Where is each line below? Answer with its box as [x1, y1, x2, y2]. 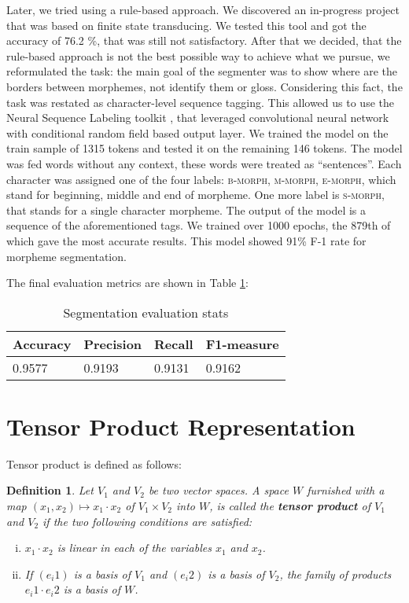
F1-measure [205, 334, 279, 353]
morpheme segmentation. [6, 248, 127, 264]
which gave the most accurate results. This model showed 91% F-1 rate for [6, 232, 367, 248]
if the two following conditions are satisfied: [42, 513, 252, 529]
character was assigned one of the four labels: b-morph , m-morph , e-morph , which [6, 171, 396, 187]
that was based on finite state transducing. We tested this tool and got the [6, 17, 367, 33]
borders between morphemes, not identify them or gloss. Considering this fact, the [6, 78, 403, 94]
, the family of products [279, 565, 392, 582]
